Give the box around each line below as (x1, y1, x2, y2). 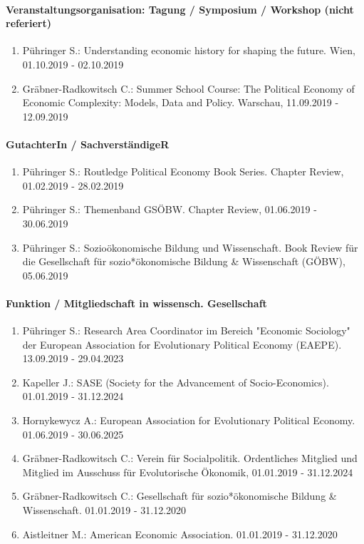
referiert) (6, 16, 51, 31)
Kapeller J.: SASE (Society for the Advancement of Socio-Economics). (22, 374, 329, 389)
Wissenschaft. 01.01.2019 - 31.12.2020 (22, 503, 187, 518)
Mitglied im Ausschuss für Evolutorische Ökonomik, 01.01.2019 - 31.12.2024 (22, 464, 353, 479)
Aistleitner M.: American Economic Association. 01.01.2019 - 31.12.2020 (22, 526, 338, 541)
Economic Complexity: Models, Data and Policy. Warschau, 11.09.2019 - (22, 95, 339, 110)
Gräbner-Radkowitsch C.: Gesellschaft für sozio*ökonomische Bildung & (22, 488, 337, 503)
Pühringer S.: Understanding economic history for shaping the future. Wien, (22, 43, 355, 58)
